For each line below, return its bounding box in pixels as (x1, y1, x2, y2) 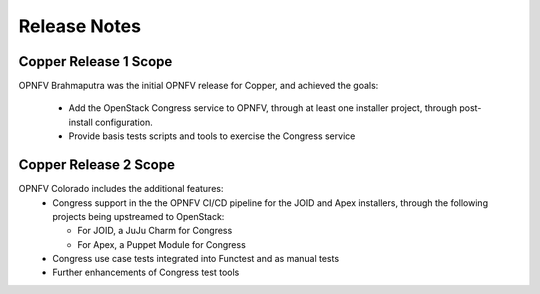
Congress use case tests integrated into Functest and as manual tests (52, 253, 340, 265)
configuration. (95, 116, 154, 128)
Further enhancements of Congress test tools (52, 266, 240, 279)
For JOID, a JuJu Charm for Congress (77, 225, 233, 237)
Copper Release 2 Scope (18, 156, 175, 174)
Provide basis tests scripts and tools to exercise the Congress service (68, 130, 356, 142)
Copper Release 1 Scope (18, 53, 173, 70)
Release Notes (18, 15, 142, 37)
